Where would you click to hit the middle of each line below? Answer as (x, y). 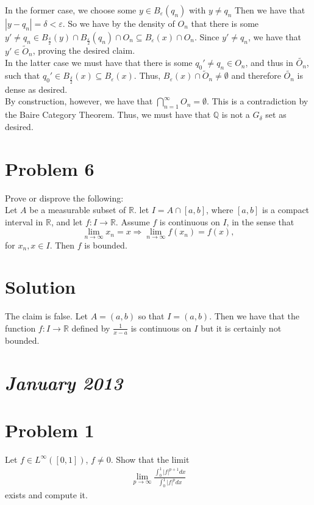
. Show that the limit (150, 459)
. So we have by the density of (119, 23)
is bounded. (106, 245)
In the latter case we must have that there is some (99, 63)
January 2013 (64, 382)
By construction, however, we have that (79, 101)
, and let (67, 221)
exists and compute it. (46, 495)
